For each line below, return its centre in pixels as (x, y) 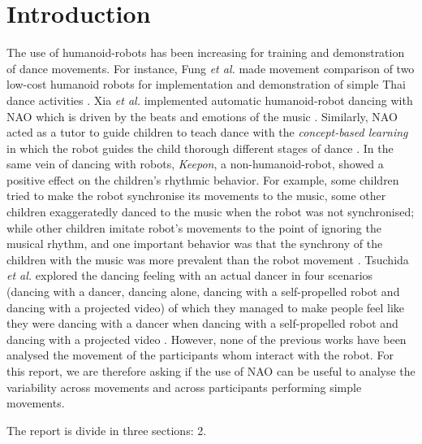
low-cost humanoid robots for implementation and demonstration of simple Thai (206, 84)
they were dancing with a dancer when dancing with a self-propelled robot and (202, 323)
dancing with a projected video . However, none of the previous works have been (207, 339)
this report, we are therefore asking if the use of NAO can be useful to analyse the (211, 371)
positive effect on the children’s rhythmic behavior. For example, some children (203, 179)
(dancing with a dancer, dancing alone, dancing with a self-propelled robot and (203, 292)
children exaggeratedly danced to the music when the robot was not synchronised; (211, 212)
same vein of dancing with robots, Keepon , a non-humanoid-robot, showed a (195, 164)
